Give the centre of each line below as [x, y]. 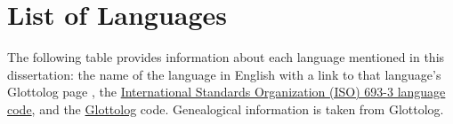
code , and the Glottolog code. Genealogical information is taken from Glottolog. [226, 108]
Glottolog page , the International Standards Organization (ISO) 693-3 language [226, 92]
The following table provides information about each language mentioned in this [226, 57]
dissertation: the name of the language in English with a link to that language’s [224, 74]
